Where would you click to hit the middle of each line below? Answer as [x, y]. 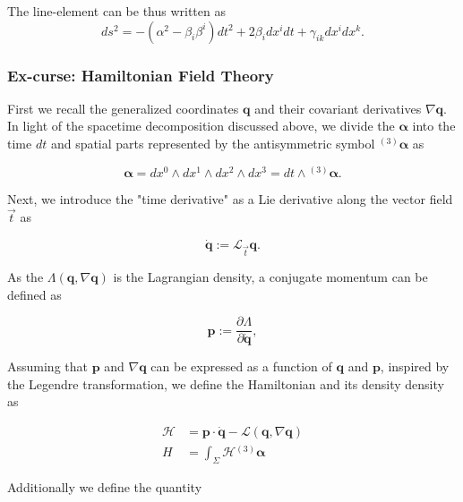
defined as [34, 294]
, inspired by [415, 366]
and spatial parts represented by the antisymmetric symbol [213, 143]
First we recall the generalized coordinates [123, 108]
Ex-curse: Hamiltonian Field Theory [141, 75]
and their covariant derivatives [338, 108]
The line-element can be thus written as [116, 11]
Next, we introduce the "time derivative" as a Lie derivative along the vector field [230, 198]
